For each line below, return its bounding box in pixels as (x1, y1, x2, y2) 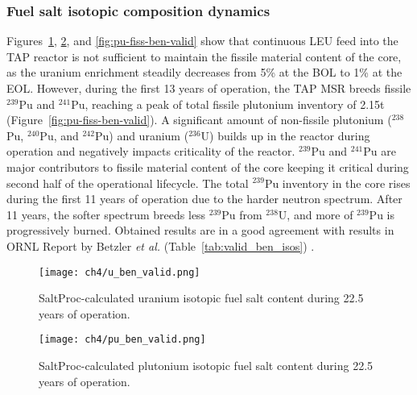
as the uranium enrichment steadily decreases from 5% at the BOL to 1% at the (6, 64, 403, 81)
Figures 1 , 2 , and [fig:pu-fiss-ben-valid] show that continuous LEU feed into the (6, 32, 398, 49)
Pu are (363, 143, 396, 160)
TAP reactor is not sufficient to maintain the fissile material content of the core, (6, 48, 402, 64)
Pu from (221, 206, 262, 222)
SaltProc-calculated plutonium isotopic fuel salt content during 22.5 (39, 357, 374, 374)
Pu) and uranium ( (94, 127, 189, 143)
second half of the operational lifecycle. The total (6, 174, 249, 191)
